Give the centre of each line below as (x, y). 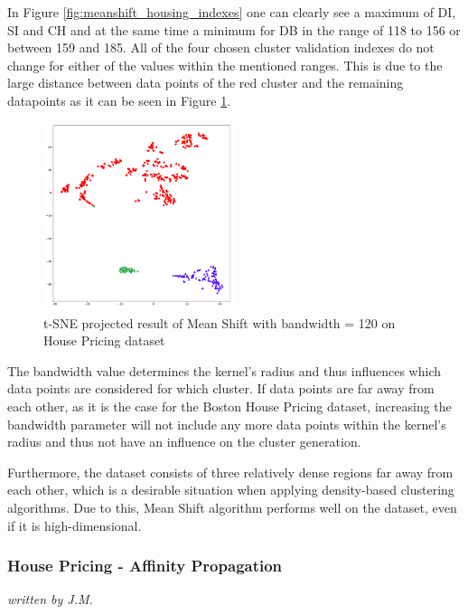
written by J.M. (50, 599)
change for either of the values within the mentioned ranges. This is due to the (225, 65)
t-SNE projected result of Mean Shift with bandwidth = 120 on (220, 322)
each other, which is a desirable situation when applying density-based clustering (231, 490)
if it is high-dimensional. (75, 525)
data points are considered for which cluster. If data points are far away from (221, 388)
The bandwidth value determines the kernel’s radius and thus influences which (225, 370)
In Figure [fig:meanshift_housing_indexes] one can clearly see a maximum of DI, (232, 12)
